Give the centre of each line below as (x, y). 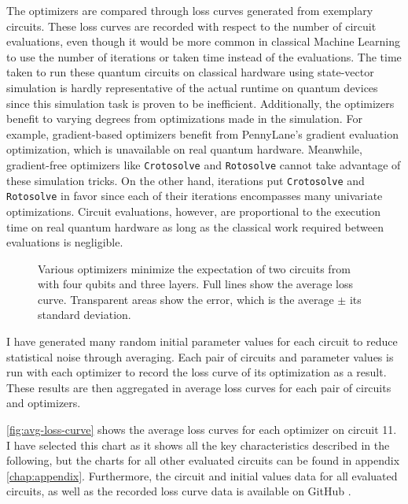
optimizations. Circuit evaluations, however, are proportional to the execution (193, 211)
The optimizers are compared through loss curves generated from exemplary (190, 10)
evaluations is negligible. (65, 242)
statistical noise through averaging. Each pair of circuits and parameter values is (200, 356)
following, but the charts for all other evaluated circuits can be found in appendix (203, 460)
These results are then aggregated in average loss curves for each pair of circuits (199, 387)
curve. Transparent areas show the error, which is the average (186, 299)
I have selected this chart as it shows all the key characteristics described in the (198, 445)
